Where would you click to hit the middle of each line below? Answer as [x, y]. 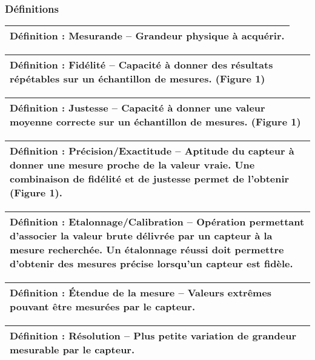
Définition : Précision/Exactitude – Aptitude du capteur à [152, 151]
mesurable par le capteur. [72, 350]
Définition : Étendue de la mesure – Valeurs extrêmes [141, 293]
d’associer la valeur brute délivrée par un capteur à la [141, 236]
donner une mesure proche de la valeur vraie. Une [132, 165]
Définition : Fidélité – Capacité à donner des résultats [141, 65]
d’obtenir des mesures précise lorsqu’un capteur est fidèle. [151, 264]
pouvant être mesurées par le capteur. [102, 307]
